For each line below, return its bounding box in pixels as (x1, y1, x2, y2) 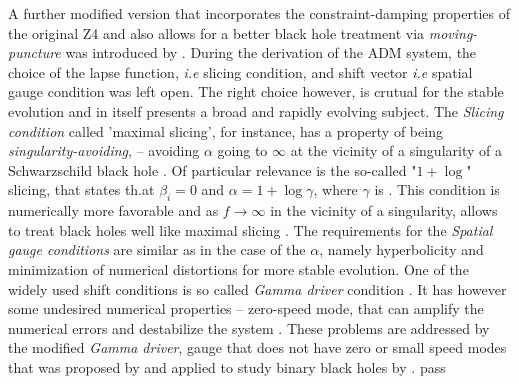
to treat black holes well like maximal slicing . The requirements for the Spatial (8, 219, 493, 240)
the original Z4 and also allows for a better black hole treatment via (8, 22, 425, 43)
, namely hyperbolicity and (319, 239, 484, 260)
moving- (428, 22, 478, 43)
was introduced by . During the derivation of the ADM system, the (65, 42, 477, 63)
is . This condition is (374, 179, 500, 200)
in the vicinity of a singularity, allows (270, 200, 498, 221)
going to (217, 140, 268, 161)
